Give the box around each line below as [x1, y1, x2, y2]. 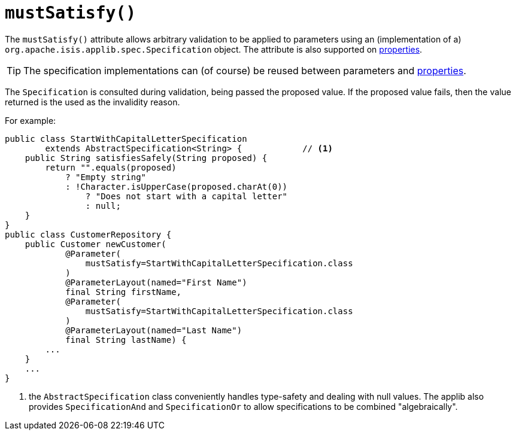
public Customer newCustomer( [25, 239, 166, 249]
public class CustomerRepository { [5, 229, 172, 239]
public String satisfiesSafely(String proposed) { [25, 153, 268, 163]
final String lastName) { [65, 334, 187, 345]
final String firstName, [65, 287, 182, 297]
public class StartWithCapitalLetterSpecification [5, 133, 247, 144]
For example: [5, 115, 56, 126]
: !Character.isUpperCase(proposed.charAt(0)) [65, 181, 288, 191]
